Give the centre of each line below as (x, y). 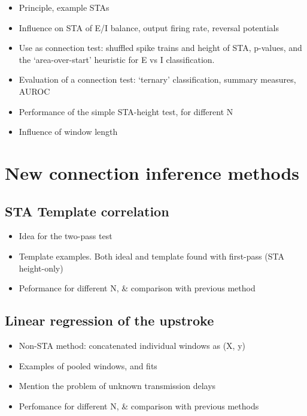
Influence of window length (68, 132)
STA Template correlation (87, 211)
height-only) (41, 268)
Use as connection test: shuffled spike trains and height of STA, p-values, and (160, 48)
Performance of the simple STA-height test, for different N (126, 111)
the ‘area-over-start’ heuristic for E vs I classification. (117, 59)
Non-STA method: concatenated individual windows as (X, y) (132, 345)
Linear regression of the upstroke (110, 320)
